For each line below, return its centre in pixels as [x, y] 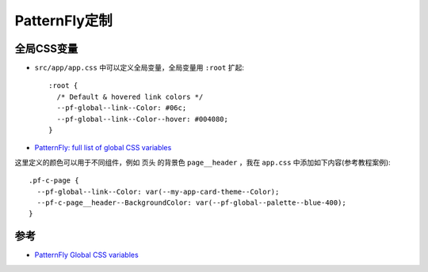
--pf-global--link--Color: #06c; [122, 108]
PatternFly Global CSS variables [86, 255]
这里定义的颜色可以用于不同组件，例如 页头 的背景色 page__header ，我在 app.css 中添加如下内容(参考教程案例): [203, 162]
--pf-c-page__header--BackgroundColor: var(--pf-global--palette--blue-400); [191, 202]
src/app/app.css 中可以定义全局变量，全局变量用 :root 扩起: [139, 68]
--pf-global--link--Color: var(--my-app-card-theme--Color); [158, 191]
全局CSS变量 [46, 49]
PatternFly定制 [63, 21]
